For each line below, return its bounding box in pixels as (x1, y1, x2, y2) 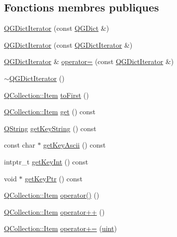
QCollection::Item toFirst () (4, 89, 89, 100)
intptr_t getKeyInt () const (4, 156, 88, 166)
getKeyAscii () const (43, 140, 106, 150)
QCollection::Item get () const (4, 106, 96, 117)
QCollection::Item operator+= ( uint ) (4, 223, 117, 234)
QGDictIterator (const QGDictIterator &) (4, 39, 133, 50)
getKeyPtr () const (25, 173, 83, 183)
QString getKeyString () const (4, 123, 96, 133)
